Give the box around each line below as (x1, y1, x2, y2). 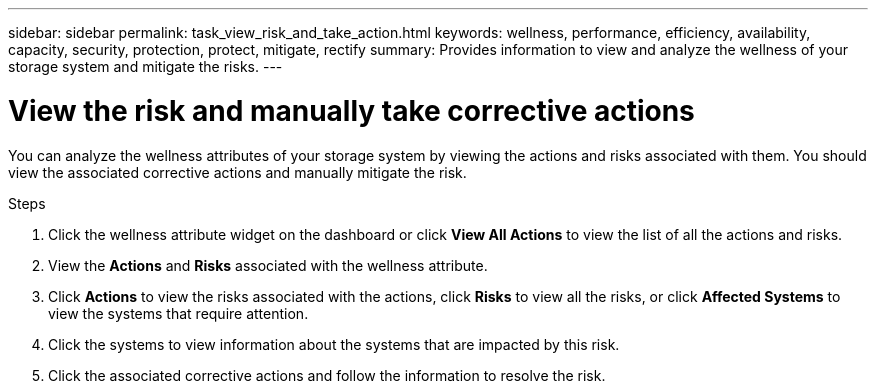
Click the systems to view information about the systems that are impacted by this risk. (48, 335, 620, 353)
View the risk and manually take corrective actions (8, 93, 695, 128)
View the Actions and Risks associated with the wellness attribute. (48, 256, 488, 274)
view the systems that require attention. (48, 304, 309, 322)
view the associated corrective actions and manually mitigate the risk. (8, 163, 467, 181)
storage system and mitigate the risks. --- (8, 58, 283, 75)
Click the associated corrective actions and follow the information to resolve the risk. (48, 366, 606, 384)
